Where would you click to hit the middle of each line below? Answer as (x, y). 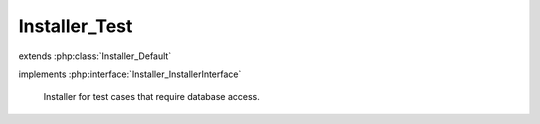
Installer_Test (75, 26)
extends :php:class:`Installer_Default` (95, 56)
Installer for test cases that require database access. (151, 97)
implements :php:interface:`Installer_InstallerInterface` (130, 74)
